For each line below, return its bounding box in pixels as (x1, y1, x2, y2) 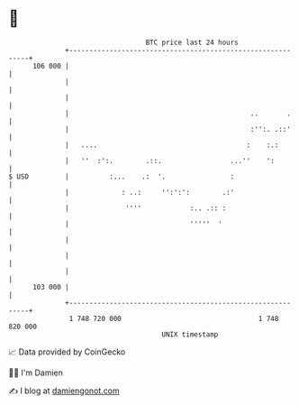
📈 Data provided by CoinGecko (8, 346, 126, 357)
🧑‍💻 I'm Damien (8, 367, 64, 378)
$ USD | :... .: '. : (8, 171, 235, 181)
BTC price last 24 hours (145, 38, 240, 47)
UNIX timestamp (161, 329, 219, 339)
